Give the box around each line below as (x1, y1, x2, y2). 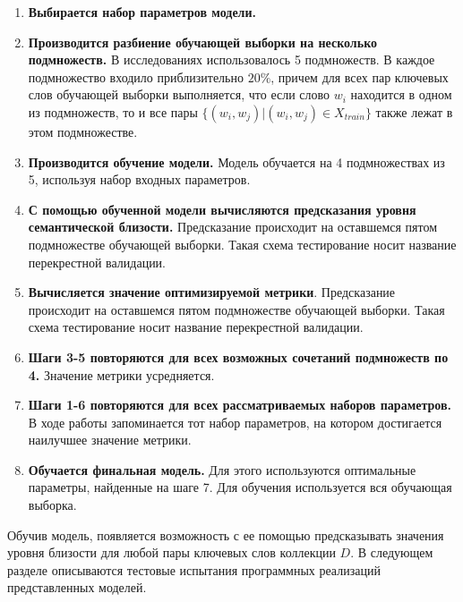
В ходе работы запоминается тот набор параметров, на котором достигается (28, 412, 442, 431)
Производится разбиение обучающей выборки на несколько (28, 32, 378, 51)
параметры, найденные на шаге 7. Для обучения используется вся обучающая (28, 478, 452, 496)
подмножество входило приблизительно (28, 67, 244, 86)
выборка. (28, 496, 77, 514)
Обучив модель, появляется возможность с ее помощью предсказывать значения (7, 525, 444, 544)
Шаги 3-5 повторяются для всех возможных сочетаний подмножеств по (28, 347, 449, 366)
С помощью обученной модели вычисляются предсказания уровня (28, 199, 416, 218)
